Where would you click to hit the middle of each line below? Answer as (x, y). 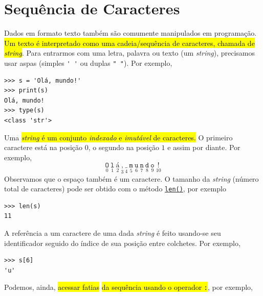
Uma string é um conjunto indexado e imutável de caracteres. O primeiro (118, 137)
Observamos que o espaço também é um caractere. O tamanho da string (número (131, 178)
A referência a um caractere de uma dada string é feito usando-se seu (113, 232)
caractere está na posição (43, 147)
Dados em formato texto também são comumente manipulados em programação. (130, 33)
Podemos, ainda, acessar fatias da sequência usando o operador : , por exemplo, (128, 287)
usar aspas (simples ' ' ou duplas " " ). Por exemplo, (88, 63)
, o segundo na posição (124, 147)
